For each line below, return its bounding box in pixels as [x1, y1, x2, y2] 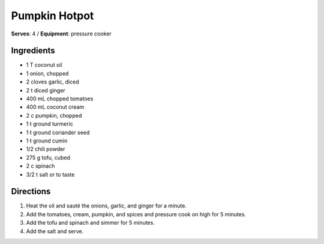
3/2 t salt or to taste [26, 171, 75, 178]
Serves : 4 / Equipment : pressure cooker [11, 30, 112, 37]
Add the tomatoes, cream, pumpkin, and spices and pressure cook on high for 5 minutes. [26, 210, 246, 218]
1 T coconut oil [26, 61, 62, 69]
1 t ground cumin [26, 137, 68, 144]
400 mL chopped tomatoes [26, 95, 94, 102]
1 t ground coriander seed [26, 129, 90, 136]
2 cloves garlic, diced [26, 78, 79, 85]
